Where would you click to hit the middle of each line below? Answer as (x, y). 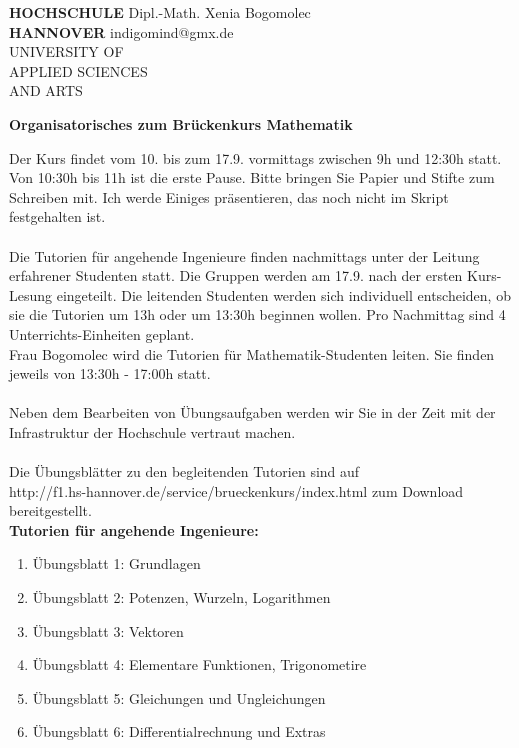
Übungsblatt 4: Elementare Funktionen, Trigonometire (199, 664)
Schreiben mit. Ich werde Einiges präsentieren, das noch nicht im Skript (229, 196)
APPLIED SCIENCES (78, 70)
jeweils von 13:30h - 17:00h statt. (110, 373)
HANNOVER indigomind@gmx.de (121, 31)
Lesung (31, 294)
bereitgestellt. (50, 510)
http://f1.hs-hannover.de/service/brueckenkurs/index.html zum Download (236, 490)
